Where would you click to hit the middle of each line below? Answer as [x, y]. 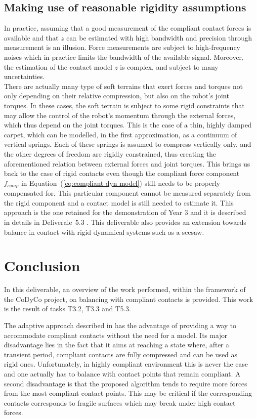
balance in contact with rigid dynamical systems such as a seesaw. [104, 231]
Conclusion [42, 266]
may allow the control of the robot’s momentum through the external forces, [120, 115]
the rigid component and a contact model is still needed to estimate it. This [119, 202]
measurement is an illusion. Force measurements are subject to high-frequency [122, 47]
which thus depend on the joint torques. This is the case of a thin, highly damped [128, 125]
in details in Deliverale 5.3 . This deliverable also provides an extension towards [125, 222]
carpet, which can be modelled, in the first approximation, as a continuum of [121, 134]
